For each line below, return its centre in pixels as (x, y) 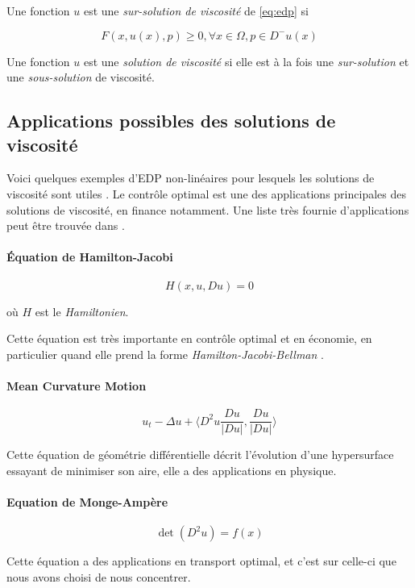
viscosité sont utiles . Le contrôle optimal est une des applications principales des (206, 193)
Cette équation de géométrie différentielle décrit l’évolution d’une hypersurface (200, 455)
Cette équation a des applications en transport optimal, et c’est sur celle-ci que (201, 561)
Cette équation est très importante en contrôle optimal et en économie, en (189, 338)
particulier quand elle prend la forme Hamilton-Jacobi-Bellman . (165, 354)
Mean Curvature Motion (77, 385)
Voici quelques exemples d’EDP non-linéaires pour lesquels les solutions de (191, 178)
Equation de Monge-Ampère (87, 501)
